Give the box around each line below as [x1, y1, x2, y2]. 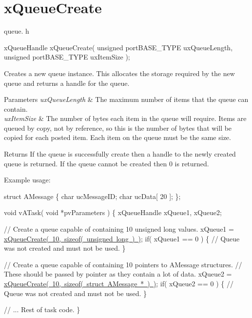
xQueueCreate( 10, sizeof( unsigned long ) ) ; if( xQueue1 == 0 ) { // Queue [4, 233, 240, 243]
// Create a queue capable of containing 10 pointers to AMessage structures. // [4, 259, 242, 269]
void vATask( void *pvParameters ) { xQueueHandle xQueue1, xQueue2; [4, 207, 222, 218]
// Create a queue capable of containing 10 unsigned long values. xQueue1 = [4, 224, 234, 234]
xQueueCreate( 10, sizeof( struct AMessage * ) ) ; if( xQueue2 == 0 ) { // [4, 278, 233, 288]
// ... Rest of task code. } [4, 304, 80, 315]
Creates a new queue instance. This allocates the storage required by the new [4, 68, 235, 78]
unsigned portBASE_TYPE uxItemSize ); [4, 52, 130, 62]
